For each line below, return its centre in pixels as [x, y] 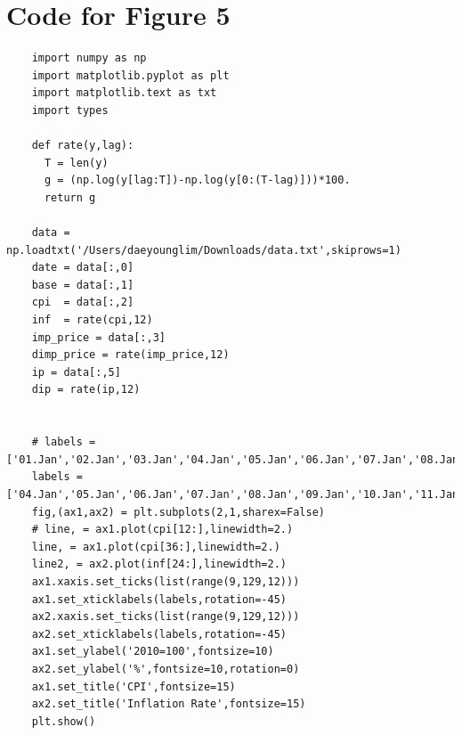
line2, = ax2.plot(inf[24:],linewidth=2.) [159, 564]
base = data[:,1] [83, 285]
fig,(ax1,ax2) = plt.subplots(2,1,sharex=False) [178, 512]
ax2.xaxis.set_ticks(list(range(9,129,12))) [166, 617]
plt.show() [64, 721]
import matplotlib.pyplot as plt [130, 75]
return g [70, 197]
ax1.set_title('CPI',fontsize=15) [134, 686]
